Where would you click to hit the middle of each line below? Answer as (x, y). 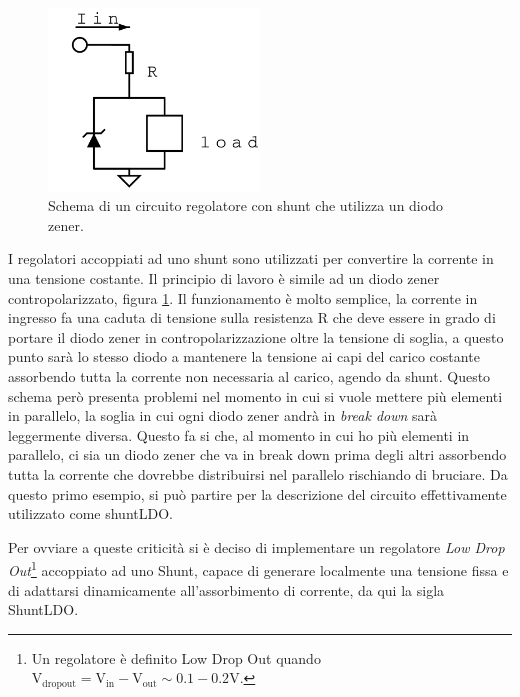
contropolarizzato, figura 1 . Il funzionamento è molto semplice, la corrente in (243, 297)
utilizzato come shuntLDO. (90, 513)
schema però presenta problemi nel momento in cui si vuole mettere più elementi (255, 395)
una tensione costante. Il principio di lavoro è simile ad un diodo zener (224, 277)
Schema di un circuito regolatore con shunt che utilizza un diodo (245, 205)
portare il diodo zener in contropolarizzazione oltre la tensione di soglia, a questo (256, 336)
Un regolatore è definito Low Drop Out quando (176, 657)
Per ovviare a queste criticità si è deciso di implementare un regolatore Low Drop (256, 546)
